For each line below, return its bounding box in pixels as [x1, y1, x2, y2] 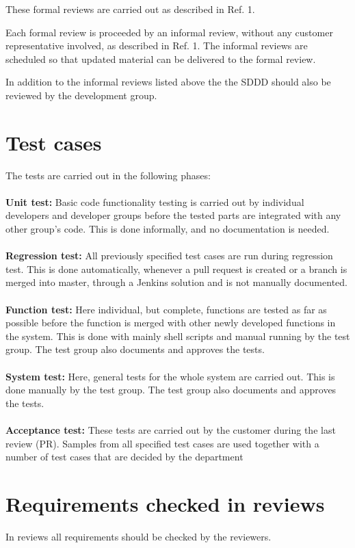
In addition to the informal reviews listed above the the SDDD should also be [5, 75, 331, 89]
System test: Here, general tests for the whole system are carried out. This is [5, 369, 335, 383]
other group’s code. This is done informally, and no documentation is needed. [5, 222, 330, 236]
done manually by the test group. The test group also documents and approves [5, 382, 337, 397]
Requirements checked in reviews [5, 489, 325, 517]
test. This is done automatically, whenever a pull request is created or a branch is [5, 261, 347, 276]
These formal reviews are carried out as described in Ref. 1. [5, 2, 255, 16]
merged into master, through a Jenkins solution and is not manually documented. [5, 275, 347, 289]
